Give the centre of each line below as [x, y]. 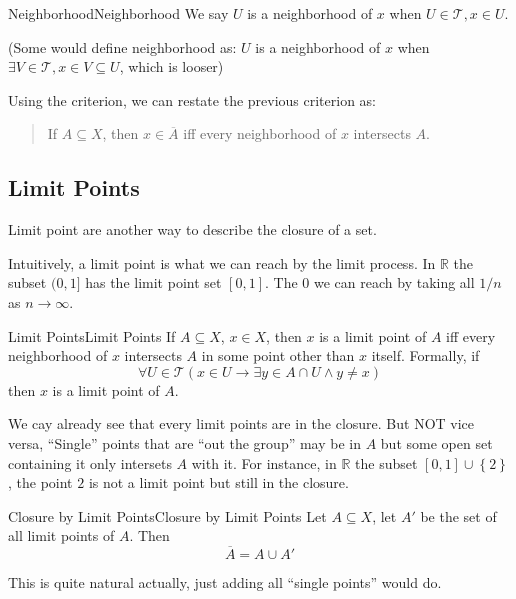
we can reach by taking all [394, 282]
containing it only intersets [90, 462]
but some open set [436, 442]
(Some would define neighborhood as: [122, 46]
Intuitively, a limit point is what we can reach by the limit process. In [222, 262]
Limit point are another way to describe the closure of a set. [192, 229]
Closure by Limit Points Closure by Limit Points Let [167, 515]
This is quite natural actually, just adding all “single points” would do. [225, 582]
